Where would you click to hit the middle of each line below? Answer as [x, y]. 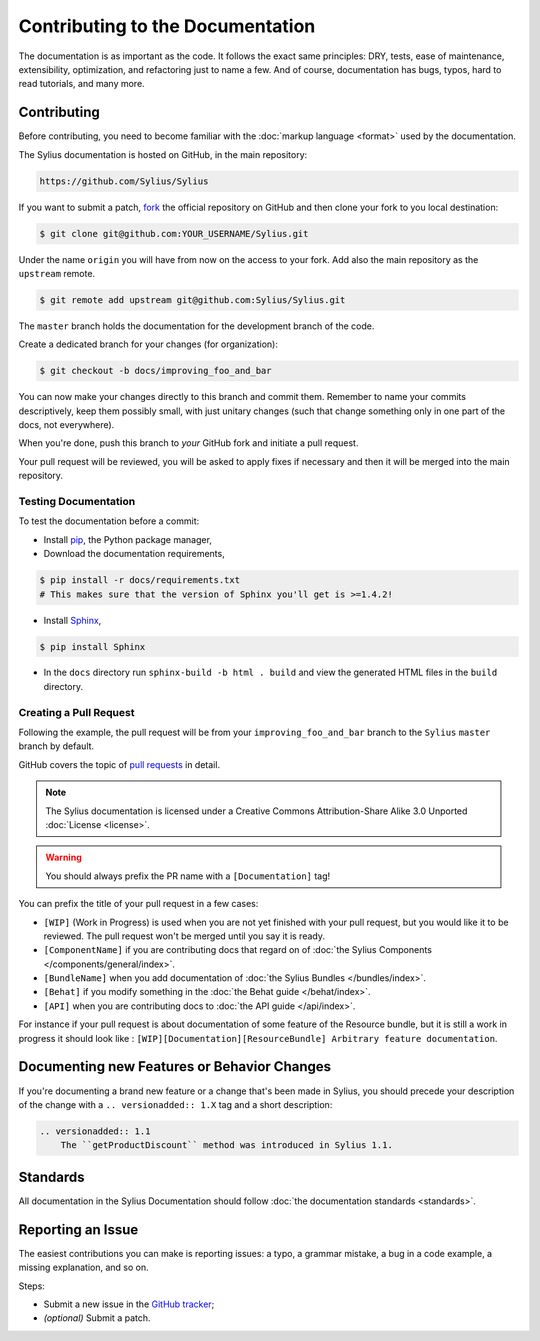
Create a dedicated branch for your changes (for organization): [148, 344]
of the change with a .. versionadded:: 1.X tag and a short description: [175, 1104]
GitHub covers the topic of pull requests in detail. [119, 764]
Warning [63, 857]
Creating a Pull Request [76, 712]
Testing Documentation [77, 501]
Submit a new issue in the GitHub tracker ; [129, 1304]
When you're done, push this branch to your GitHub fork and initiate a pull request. [188, 443]
